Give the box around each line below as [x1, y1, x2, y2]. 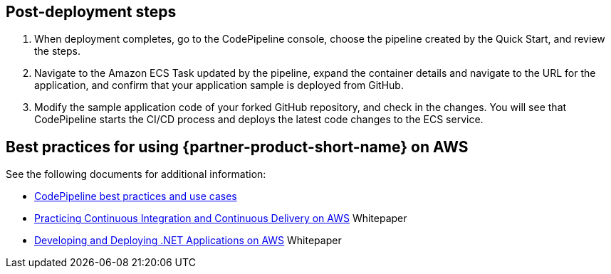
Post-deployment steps [6, 3, 177, 21]
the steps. [34, 45, 80, 58]
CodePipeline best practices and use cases [34, 190, 237, 203]
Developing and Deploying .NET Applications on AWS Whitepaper [34, 234, 342, 247]
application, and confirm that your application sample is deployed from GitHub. [34, 79, 404, 92]
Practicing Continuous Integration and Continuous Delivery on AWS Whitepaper [34, 212, 407, 225]
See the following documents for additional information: [6, 168, 266, 181]
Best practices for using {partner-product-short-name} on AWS [6, 137, 469, 156]
